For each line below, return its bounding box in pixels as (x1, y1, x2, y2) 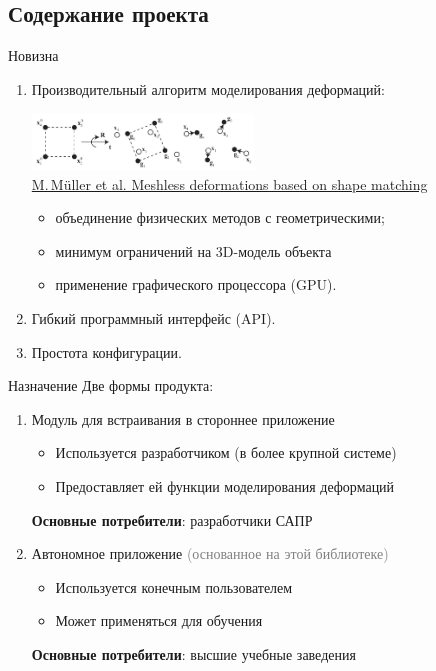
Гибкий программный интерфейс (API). (31, 308, 276, 329)
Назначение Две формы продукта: (8, 375, 214, 396)
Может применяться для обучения (55, 610, 263, 631)
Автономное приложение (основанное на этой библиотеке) (31, 543, 389, 564)
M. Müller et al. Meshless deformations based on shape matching (31, 173, 428, 194)
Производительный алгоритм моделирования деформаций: (31, 78, 385, 99)
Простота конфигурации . (31, 341, 182, 362)
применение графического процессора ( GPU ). (55, 274, 337, 295)
